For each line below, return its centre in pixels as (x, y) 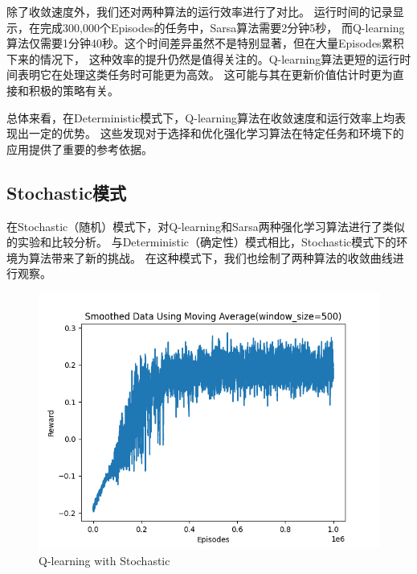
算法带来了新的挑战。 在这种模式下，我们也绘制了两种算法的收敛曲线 (211, 257)
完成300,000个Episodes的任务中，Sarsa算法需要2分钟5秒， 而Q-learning (222, 27)
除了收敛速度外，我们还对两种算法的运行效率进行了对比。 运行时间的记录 (200, 11)
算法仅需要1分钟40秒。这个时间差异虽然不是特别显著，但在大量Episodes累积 (205, 43)
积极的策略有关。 (74, 90)
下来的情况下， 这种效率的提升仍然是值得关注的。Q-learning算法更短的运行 (203, 58)
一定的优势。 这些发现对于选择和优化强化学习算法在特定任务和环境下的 (216, 133)
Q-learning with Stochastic (104, 560)
